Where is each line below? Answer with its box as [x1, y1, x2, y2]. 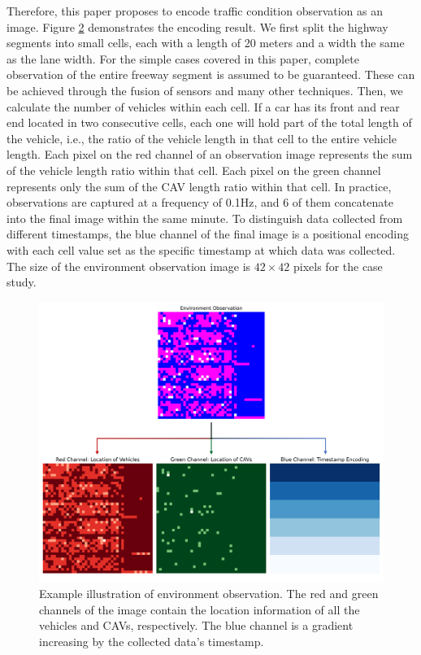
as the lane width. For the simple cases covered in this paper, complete [7, 50, 359, 67]
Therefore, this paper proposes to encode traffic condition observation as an [7, 2, 384, 19]
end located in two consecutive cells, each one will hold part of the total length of [7, 114, 412, 131]
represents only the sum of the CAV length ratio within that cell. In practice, [7, 177, 392, 194]
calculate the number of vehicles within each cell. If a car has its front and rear [7, 98, 400, 115]
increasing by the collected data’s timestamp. [39, 632, 264, 649]
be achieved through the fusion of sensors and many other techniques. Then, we [7, 81, 403, 98]
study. [7, 273, 37, 290]
